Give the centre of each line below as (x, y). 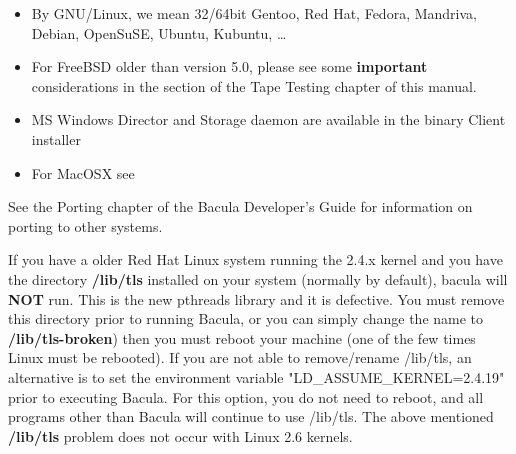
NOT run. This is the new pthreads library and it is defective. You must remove (256, 298)
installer (56, 138)
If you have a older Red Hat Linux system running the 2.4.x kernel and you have (255, 259)
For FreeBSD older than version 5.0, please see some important (229, 66)
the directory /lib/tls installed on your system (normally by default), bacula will (258, 278)
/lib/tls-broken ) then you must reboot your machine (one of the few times (242, 337)
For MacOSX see (83, 172)
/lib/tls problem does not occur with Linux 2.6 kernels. (180, 435)
